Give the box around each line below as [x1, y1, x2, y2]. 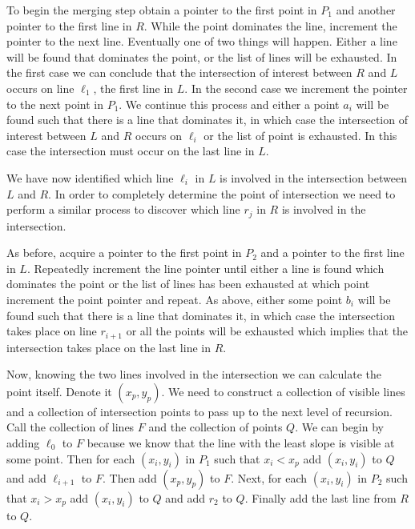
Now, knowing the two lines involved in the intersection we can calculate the [6, 366, 381, 383]
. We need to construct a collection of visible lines [161, 383, 405, 399]
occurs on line [6, 79, 75, 96]
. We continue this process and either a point [119, 95, 340, 112]
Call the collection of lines [6, 419, 135, 435]
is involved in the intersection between [220, 169, 407, 186]
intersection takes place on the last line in [6, 339, 211, 355]
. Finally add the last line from [244, 489, 397, 506]
